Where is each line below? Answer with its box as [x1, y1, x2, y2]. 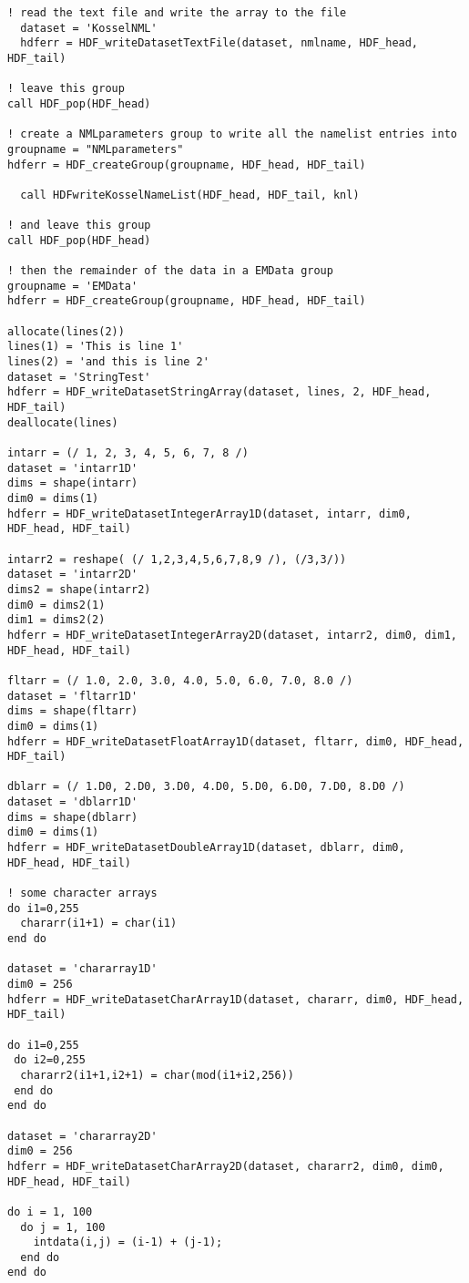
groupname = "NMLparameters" [7, 142, 184, 156]
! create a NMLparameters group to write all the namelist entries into [7, 128, 457, 141]
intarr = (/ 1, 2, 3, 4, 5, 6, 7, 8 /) [7, 446, 249, 460]
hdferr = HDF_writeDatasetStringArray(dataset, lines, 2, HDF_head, [7, 385, 432, 399]
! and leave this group [7, 219, 151, 232]
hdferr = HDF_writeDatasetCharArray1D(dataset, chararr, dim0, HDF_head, [7, 992, 464, 1006]
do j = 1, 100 [20, 1220, 106, 1234]
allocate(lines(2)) [7, 324, 125, 338]
